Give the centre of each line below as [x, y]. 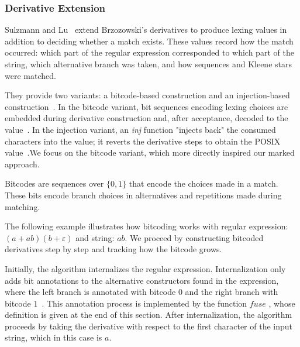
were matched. [30, 75]
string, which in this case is [54, 337]
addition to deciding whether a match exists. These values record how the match [149, 41]
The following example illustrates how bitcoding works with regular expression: [146, 226]
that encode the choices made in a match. [204, 183]
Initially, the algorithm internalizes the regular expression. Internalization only [145, 268]
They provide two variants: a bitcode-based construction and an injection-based [147, 95]
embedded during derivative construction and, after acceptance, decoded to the [146, 118]
